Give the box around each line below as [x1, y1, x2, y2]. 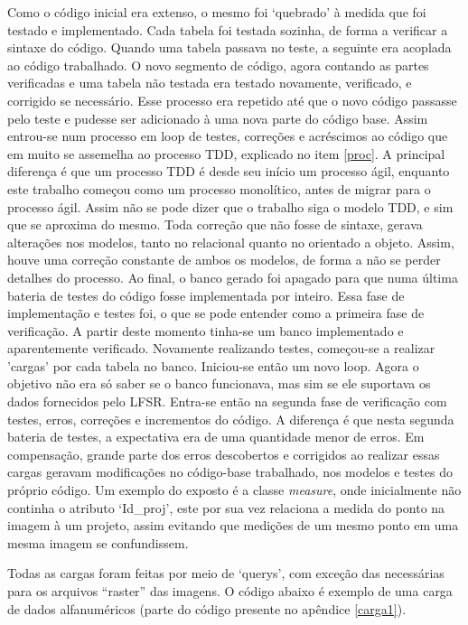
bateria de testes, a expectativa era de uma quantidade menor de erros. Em [7, 427, 425, 446]
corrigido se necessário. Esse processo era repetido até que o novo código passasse [7, 90, 457, 109]
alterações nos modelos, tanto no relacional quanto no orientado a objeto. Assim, [7, 232, 454, 251]
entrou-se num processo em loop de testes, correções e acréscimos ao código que [7, 126, 448, 145]
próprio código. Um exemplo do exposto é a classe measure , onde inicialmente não [7, 480, 462, 499]
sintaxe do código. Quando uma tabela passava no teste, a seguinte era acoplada [7, 38, 452, 57]
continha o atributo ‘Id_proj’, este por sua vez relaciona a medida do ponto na [7, 498, 445, 517]
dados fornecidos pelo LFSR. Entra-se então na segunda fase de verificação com [7, 392, 447, 411]
